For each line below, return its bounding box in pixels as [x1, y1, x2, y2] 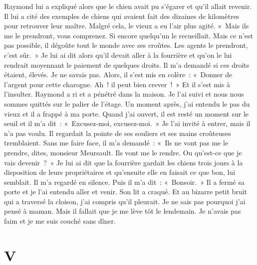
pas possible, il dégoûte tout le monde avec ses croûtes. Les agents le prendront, [4, 40, 248, 50]
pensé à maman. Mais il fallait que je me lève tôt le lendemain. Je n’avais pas [4, 206, 241, 216]
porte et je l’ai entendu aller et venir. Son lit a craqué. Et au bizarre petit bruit [4, 186, 248, 197]
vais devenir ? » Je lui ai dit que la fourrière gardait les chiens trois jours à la [4, 157, 243, 167]
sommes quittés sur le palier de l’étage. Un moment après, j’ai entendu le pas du [4, 98, 250, 109]
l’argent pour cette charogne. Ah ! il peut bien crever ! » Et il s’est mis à [4, 79, 230, 89]
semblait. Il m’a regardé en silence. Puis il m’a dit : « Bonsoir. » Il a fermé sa [4, 176, 245, 187]
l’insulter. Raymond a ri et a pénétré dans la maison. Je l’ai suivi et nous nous [4, 89, 244, 99]
